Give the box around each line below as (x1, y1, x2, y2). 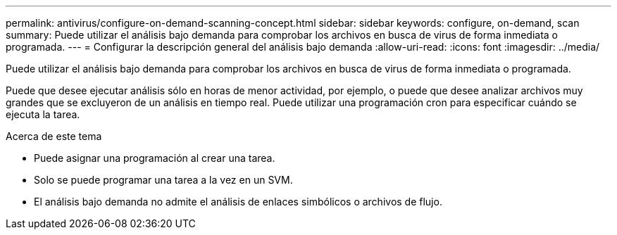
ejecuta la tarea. (6, 108, 80, 120)
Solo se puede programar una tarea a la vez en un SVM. (34, 174, 293, 186)
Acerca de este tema (6, 130, 102, 142)
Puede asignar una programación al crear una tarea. (34, 152, 275, 164)
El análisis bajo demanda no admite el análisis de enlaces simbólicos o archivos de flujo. (34, 196, 442, 208)
